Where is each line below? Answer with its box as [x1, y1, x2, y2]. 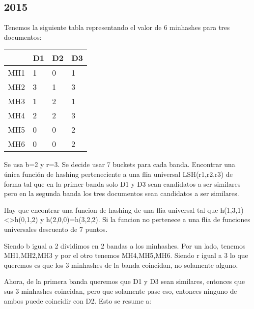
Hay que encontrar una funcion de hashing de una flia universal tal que [4, 204, 218, 215]
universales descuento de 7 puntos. [4, 224, 108, 234]
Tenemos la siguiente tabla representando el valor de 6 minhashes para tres [4, 22, 230, 32]
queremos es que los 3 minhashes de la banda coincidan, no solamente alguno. [4, 259, 238, 270]
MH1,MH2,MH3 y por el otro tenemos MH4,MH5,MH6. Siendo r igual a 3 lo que [4, 250, 248, 260]
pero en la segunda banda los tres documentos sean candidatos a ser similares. [4, 188, 239, 198]
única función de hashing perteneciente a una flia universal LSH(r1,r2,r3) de [4, 169, 233, 179]
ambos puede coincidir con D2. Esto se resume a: [4, 295, 151, 306]
